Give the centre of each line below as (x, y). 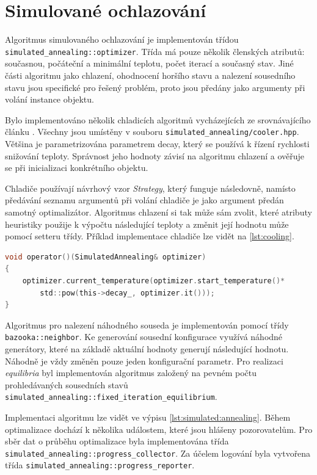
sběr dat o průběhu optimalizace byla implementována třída (117, 441)
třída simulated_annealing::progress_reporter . (100, 465)
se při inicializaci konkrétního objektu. (77, 168)
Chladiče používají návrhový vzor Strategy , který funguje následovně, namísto (150, 188)
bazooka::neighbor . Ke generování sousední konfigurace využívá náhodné (144, 337)
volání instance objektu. (49, 99)
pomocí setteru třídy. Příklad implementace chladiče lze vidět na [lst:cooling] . (150, 236)
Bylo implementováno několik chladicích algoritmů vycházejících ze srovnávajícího (158, 119)
